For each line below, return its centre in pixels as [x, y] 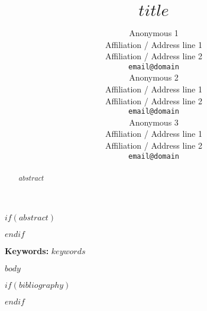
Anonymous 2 [154, 77]
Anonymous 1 [154, 32]
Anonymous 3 [154, 122]
